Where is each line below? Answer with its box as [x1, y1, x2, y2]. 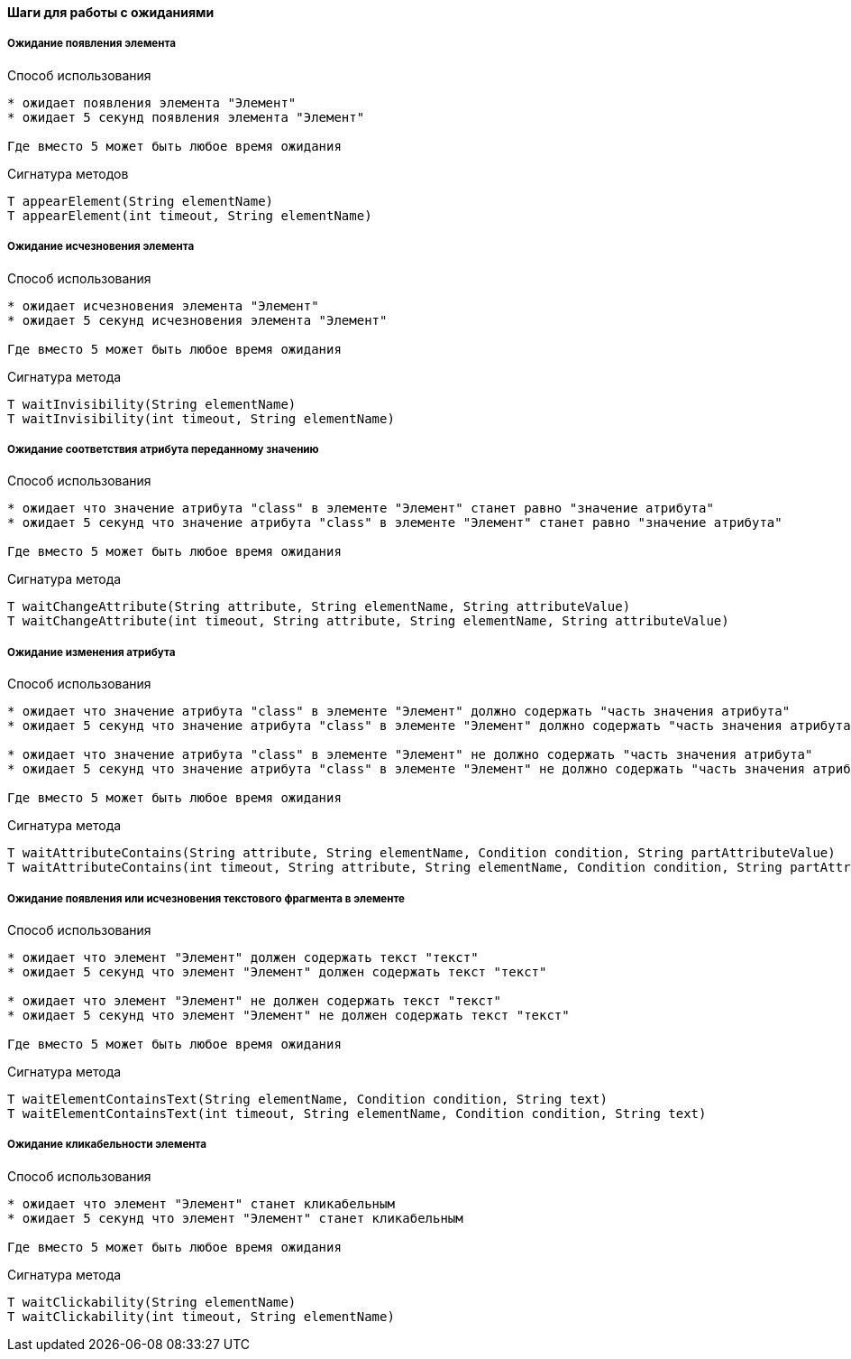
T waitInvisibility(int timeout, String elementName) [7, 411, 395, 426]
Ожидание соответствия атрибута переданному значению [7, 442, 319, 456]
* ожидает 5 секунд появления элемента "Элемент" [7, 109, 365, 125]
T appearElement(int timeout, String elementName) [7, 208, 372, 223]
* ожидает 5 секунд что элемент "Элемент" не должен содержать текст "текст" [7, 1007, 570, 1022]
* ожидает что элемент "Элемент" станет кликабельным [7, 1196, 395, 1211]
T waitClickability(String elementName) [7, 1294, 297, 1309]
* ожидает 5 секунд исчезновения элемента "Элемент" [7, 312, 388, 328]
